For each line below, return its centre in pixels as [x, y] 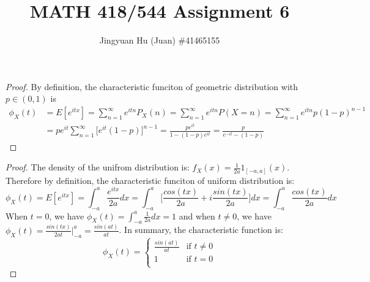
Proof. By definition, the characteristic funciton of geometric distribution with [152, 86]
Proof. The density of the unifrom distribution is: [98, 167]
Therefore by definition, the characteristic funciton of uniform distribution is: [150, 180]
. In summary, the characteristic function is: [201, 230]
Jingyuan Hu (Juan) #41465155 [160, 40]
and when [197, 215]
